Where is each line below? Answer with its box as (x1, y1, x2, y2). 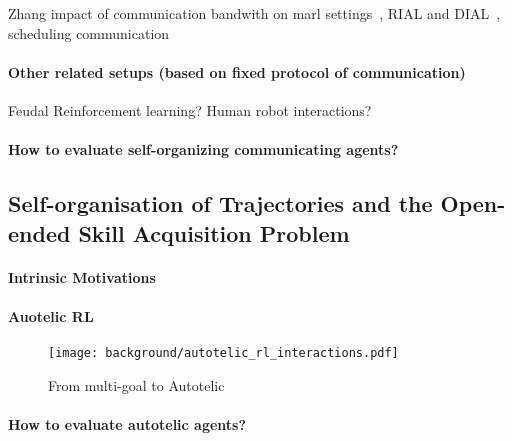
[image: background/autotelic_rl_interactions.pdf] (48, 345, 399, 360)
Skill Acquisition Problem (78, 217, 350, 248)
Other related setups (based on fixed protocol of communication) (8, 61, 466, 82)
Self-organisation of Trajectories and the (8, 188, 433, 219)
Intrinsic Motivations (8, 266, 156, 287)
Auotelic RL (8, 305, 94, 326)
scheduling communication (8, 22, 170, 43)
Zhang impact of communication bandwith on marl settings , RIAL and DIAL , (8, 3, 501, 23)
